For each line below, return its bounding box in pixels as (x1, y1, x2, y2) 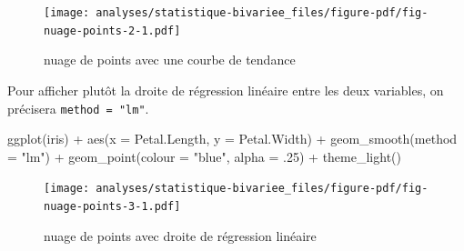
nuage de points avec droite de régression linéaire (44, 226, 317, 245)
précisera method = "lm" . (7, 98, 149, 117)
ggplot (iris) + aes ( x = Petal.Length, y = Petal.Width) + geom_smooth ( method (7, 129, 458, 148)
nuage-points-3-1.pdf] (44, 200, 181, 213)
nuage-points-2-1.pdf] (44, 24, 181, 37)
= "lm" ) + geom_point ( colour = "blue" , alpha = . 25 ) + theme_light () (7, 146, 401, 166)
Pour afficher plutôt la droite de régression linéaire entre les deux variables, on (7, 80, 444, 99)
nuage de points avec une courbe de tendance (44, 50, 296, 69)
